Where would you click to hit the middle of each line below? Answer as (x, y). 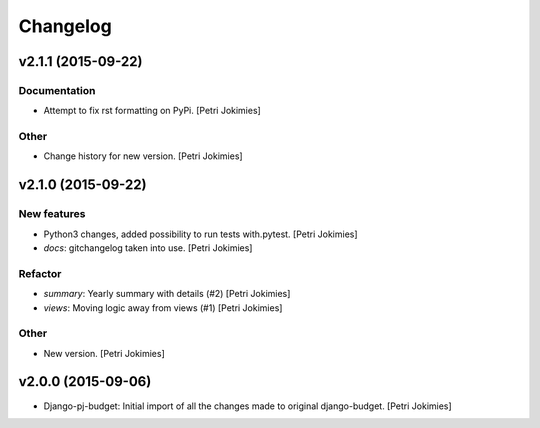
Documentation (57, 90)
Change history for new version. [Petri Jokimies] (143, 156)
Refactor (40, 273)
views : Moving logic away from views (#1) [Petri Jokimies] (163, 307)
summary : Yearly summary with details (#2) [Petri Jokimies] (167, 294)
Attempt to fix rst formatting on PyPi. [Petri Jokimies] (152, 111)
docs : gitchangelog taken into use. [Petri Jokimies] (148, 248)
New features (52, 214)
